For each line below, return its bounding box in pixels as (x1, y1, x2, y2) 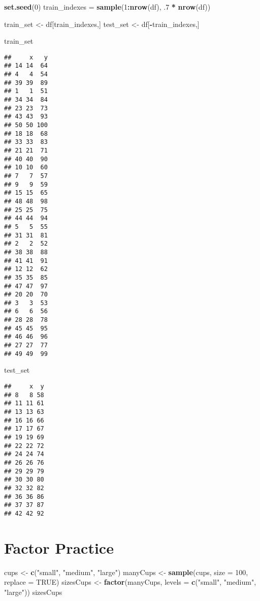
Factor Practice (4, 537, 114, 558)
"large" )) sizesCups (4, 586, 62, 597)
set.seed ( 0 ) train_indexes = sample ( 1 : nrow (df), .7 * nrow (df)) (4, 2, 211, 12)
